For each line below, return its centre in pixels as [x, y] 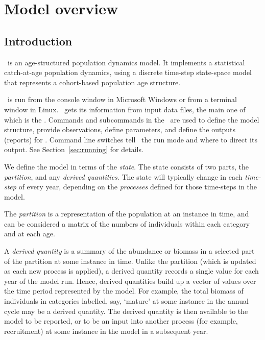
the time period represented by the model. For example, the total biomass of [124, 291]
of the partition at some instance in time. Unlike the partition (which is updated [130, 261]
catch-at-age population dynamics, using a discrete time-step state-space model [128, 72]
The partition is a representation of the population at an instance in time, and [127, 214]
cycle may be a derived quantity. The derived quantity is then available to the [126, 311]
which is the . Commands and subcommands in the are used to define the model [132, 119]
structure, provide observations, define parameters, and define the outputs [120, 129]
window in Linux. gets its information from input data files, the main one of [125, 109]
